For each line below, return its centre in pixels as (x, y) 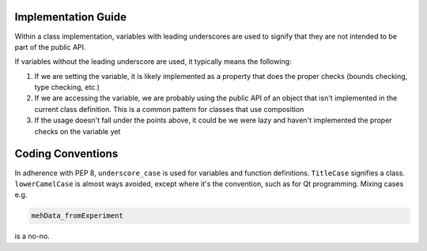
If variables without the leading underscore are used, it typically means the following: (153, 62)
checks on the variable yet (77, 131)
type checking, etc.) (67, 88)
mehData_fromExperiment (77, 216)
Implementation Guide (70, 17)
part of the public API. (50, 47)
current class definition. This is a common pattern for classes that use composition (169, 109)
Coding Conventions (66, 154)
